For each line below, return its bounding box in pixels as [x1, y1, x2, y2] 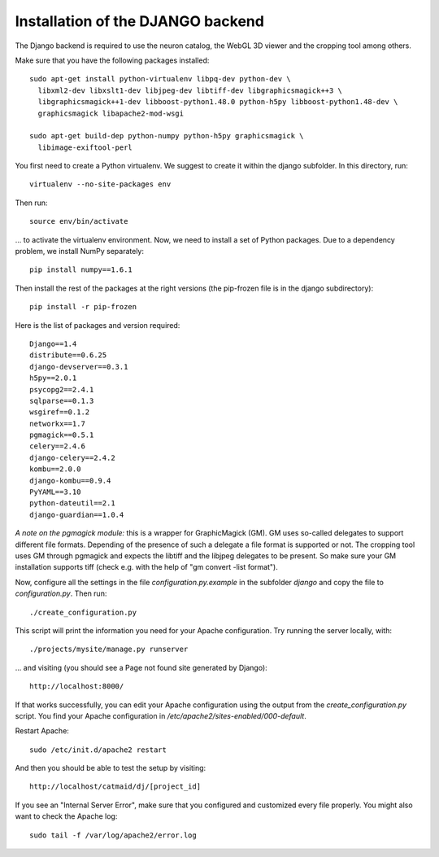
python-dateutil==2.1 [29, 499, 115, 508]
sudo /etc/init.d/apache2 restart [29, 745, 167, 754]
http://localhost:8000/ [29, 682, 124, 691]
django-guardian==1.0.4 [29, 509, 124, 519]
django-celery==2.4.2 [29, 453, 115, 462]
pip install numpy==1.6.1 [29, 265, 133, 274]
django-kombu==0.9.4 [29, 476, 111, 485]
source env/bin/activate [29, 216, 128, 226]
